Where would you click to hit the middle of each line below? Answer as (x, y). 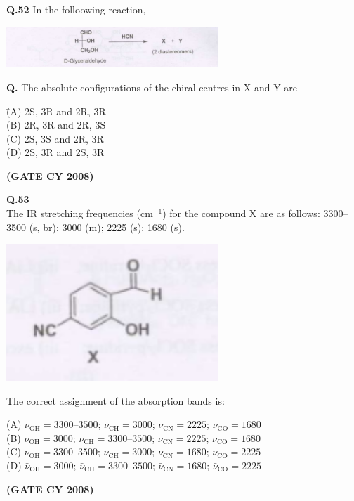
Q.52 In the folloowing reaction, (76, 9)
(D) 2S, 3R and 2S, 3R (55, 152)
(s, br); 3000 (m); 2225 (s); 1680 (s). (107, 227)
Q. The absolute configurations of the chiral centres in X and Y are (152, 87)
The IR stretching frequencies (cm (80, 213)
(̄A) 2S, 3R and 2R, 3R (56, 111)
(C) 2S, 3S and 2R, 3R (55, 138)
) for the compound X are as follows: (241, 213)
